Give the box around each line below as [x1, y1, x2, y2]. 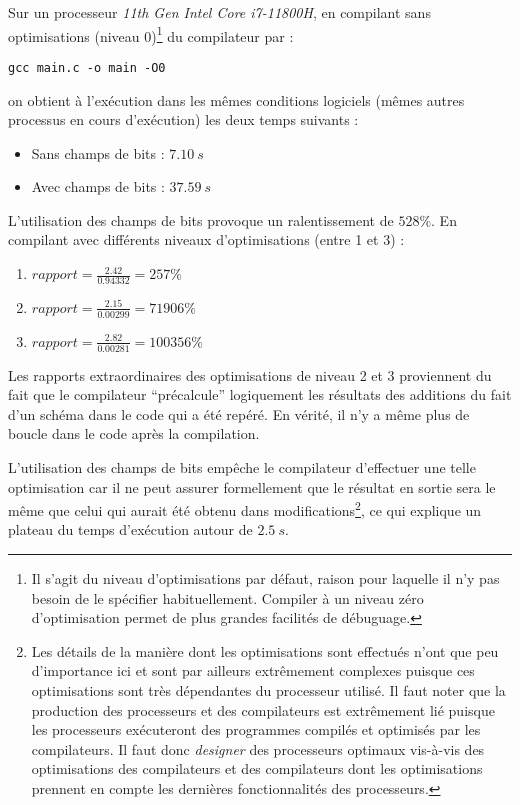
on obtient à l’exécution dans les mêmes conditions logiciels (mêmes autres [8, 89, 465, 110]
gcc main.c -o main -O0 [8, 60, 166, 75]
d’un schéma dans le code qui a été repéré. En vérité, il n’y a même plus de [8, 403, 470, 424]
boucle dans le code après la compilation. [8, 423, 260, 444]
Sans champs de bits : [31, 142, 165, 163]
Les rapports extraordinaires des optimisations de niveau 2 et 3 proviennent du [8, 364, 492, 385]
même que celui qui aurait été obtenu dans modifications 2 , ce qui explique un [8, 497, 482, 520]
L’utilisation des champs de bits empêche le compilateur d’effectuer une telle [8, 456, 476, 477]
